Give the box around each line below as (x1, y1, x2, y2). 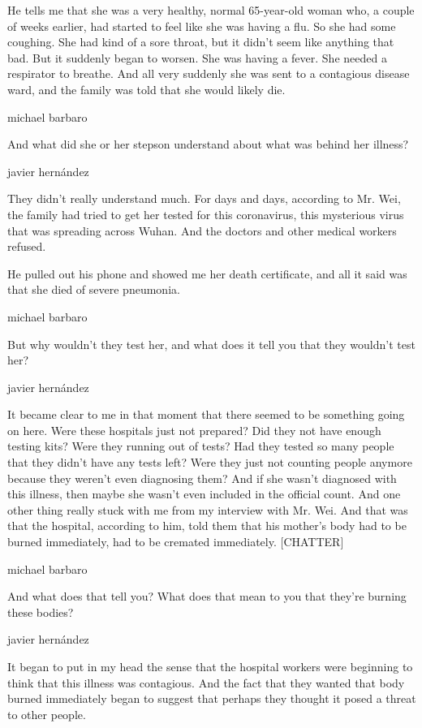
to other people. (7, 705, 86, 722)
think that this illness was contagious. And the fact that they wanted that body (7, 674, 405, 691)
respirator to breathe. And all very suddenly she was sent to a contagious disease (7, 65, 410, 82)
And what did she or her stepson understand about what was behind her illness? (7, 136, 409, 153)
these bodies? (7, 603, 74, 620)
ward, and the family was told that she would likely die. (7, 80, 286, 97)
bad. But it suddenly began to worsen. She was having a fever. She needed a (7, 49, 387, 66)
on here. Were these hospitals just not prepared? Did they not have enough (7, 421, 381, 438)
